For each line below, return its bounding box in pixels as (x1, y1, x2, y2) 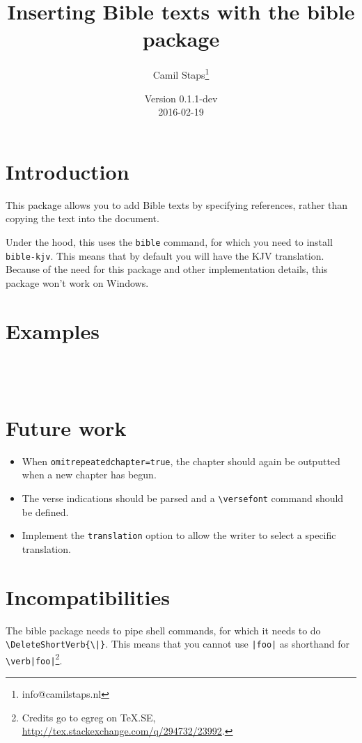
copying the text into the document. (6, 211, 159, 226)
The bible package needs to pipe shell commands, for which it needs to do (6, 623, 321, 637)
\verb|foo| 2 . (6, 650, 63, 667)
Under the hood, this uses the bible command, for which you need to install (6, 234, 333, 249)
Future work (6, 413, 127, 441)
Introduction (6, 157, 129, 185)
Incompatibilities (6, 582, 170, 611)
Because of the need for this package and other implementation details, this (6, 262, 328, 276)
